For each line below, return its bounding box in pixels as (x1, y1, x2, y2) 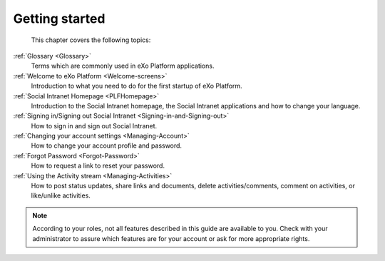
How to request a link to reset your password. (31, 161, 165, 170)
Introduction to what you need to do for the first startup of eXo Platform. (31, 82, 242, 91)
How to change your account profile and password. (31, 141, 182, 150)
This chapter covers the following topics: (31, 36, 151, 44)
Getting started (13, 11, 106, 26)
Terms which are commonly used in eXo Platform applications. (31, 61, 215, 71)
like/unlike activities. (31, 191, 91, 200)
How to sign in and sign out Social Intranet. (31, 121, 158, 130)
